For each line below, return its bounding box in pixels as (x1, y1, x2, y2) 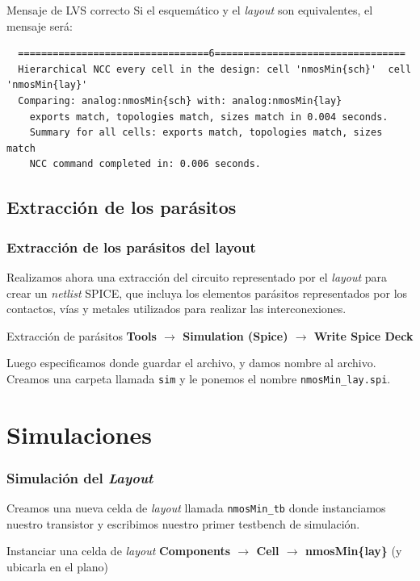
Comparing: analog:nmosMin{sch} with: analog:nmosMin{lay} (18, 94, 342, 107)
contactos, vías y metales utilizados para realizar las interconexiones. (6, 300, 346, 317)
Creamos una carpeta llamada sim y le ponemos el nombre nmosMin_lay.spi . (6, 370, 391, 387)
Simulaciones (6, 417, 152, 450)
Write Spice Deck (313, 327, 414, 344)
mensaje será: (6, 17, 73, 34)
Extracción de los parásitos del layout (6, 236, 256, 257)
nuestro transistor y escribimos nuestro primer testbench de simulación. (6, 515, 360, 532)
